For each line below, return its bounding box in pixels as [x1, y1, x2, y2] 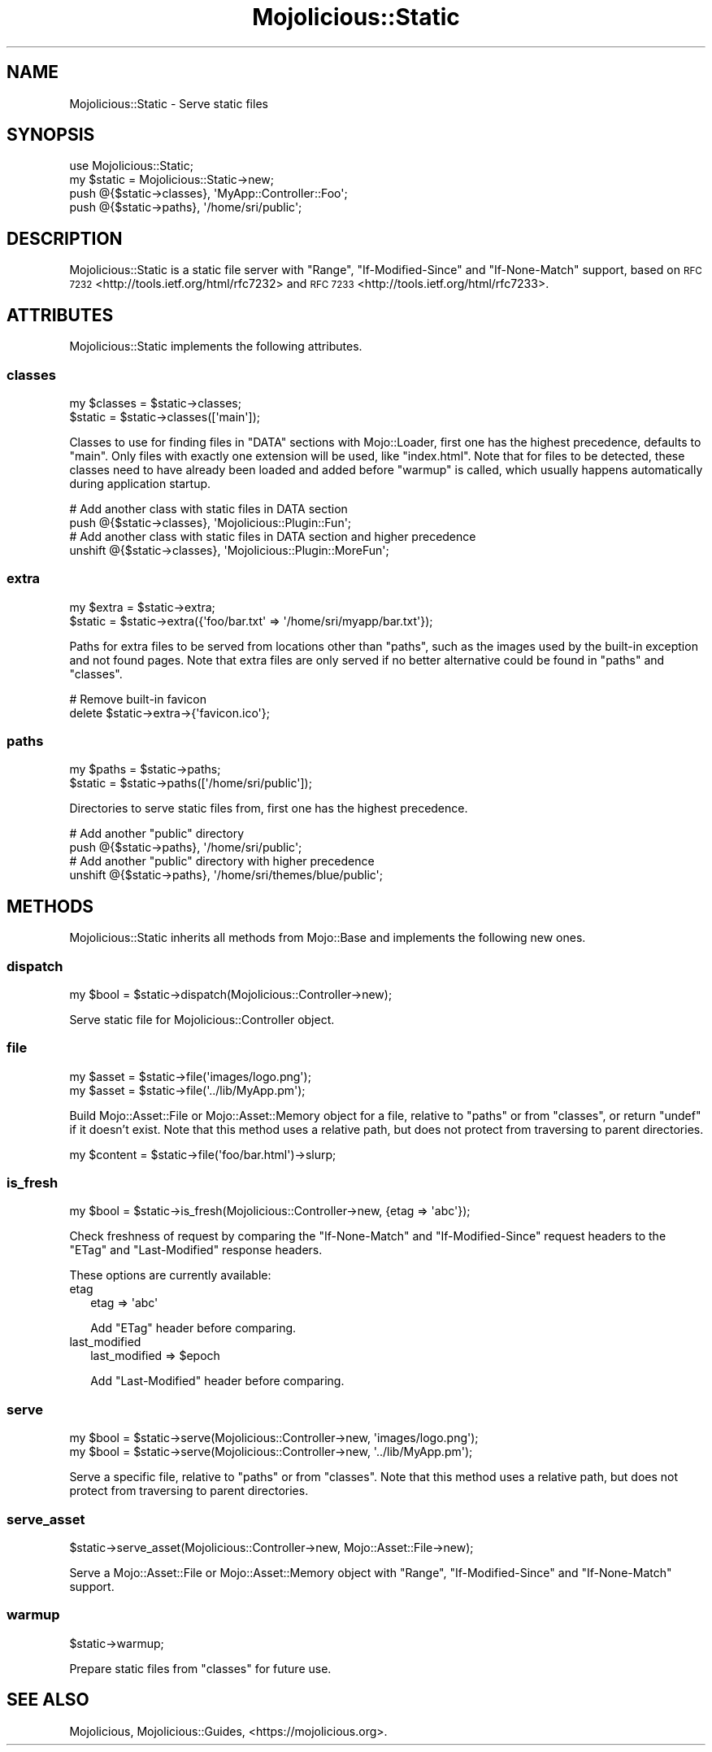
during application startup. [69, 476, 211, 490]
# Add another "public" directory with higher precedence [69, 854, 375, 869]
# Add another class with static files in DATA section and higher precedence [69, 529, 476, 543]
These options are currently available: [69, 1268, 271, 1283]
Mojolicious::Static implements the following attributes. [69, 339, 363, 354]
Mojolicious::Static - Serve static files [69, 96, 268, 111]
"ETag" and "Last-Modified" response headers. [69, 1243, 323, 1257]
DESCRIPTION [7, 228, 123, 249]
